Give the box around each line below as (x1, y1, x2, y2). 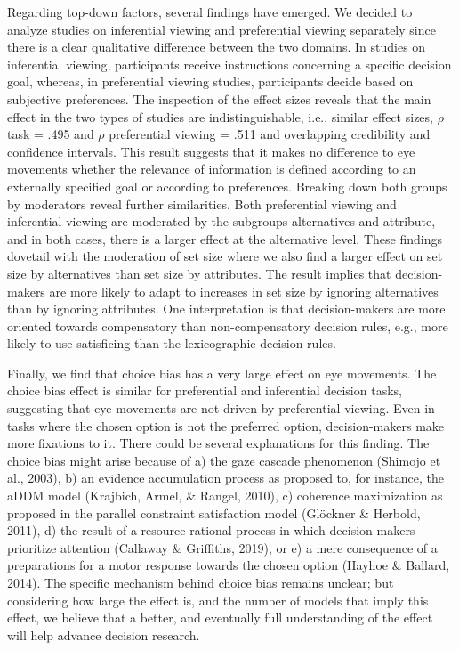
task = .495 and (7, 125, 94, 143)
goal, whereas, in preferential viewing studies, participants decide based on (7, 72, 414, 91)
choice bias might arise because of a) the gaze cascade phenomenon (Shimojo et (7, 451, 441, 469)
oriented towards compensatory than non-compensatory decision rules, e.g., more (7, 316, 448, 335)
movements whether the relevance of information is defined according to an (7, 159, 416, 178)
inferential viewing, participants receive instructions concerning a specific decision (7, 54, 452, 73)
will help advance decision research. (7, 625, 200, 644)
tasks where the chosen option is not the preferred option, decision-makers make (7, 416, 445, 435)
